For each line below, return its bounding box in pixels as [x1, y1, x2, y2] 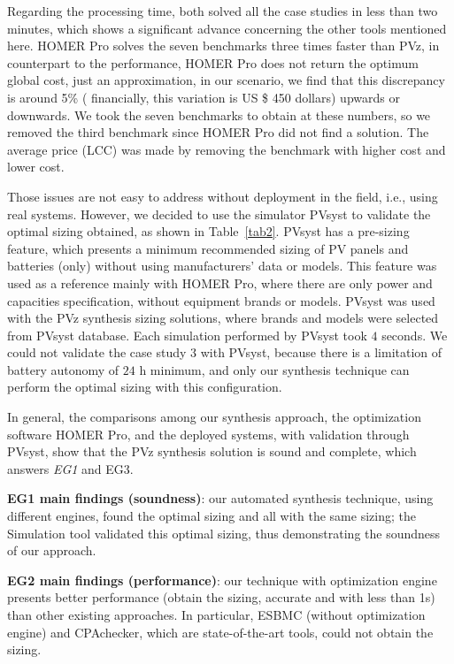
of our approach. [7, 541, 96, 560]
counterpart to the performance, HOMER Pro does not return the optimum [7, 53, 419, 72]
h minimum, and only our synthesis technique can [139, 360, 410, 378]
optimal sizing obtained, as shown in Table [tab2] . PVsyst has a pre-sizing [7, 222, 410, 240]
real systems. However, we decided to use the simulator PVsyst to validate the [7, 204, 431, 223]
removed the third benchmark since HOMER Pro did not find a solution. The [7, 123, 429, 141]
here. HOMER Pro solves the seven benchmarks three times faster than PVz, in [7, 36, 440, 55]
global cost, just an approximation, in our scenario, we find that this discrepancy [7, 71, 445, 89]
